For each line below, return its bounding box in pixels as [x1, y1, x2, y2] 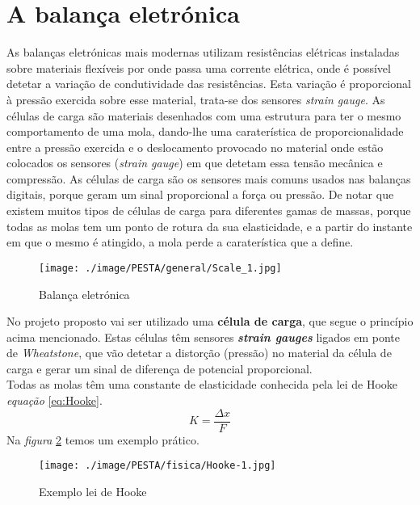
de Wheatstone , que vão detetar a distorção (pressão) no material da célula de [6, 344, 392, 361]
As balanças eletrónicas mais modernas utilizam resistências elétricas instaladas [6, 44, 400, 61]
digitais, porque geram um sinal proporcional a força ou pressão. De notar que [6, 186, 394, 203]
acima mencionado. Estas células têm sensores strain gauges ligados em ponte [6, 328, 400, 345]
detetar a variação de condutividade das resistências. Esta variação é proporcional [6, 75, 411, 92]
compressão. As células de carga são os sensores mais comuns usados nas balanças [6, 170, 411, 187]
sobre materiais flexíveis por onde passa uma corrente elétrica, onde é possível [6, 59, 391, 76]
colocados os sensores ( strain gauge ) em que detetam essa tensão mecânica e [6, 154, 383, 171]
